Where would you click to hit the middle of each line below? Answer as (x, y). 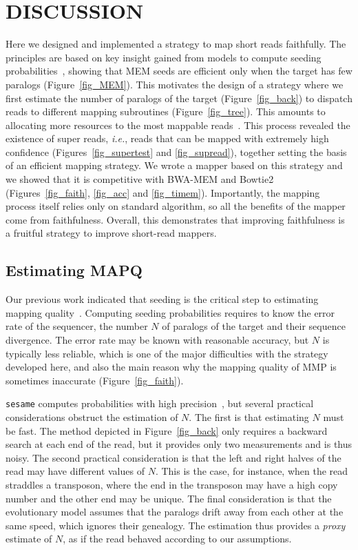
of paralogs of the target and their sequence (254, 326)
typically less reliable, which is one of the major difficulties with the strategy (167, 353)
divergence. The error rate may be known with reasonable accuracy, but (157, 340)
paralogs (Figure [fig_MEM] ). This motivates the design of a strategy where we (175, 84)
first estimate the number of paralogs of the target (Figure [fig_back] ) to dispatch (179, 98)
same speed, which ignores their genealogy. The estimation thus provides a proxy (176, 525)
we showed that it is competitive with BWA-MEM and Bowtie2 (140, 179)
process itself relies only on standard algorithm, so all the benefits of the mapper (176, 206)
